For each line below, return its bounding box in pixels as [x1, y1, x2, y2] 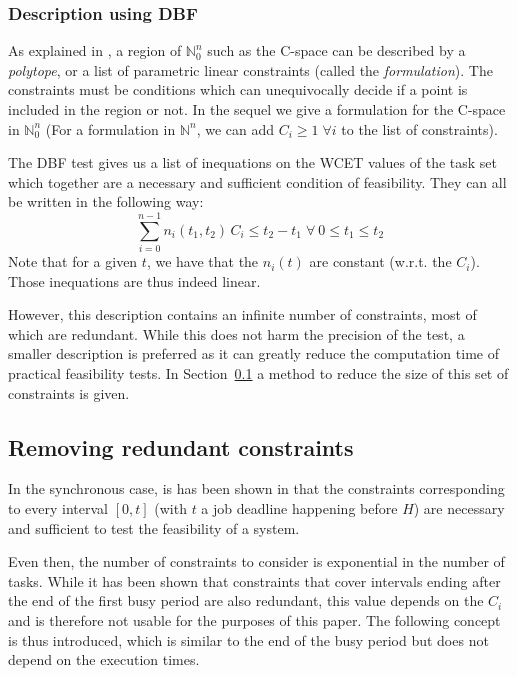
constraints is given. [8, 382, 130, 403]
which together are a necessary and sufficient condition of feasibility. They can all [8, 171, 507, 192]
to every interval [8, 498, 109, 519]
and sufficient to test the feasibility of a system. [8, 517, 300, 538]
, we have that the [146, 251, 259, 272]
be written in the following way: [8, 191, 204, 212]
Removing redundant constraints [8, 431, 354, 462]
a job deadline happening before [201, 498, 398, 519]
